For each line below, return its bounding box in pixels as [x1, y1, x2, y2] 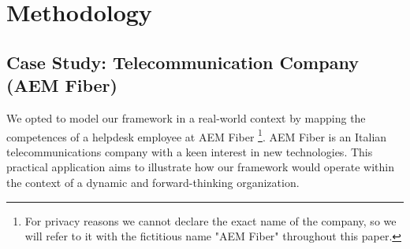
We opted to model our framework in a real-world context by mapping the [6, 109, 366, 126]
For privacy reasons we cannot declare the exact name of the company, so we [24, 212, 397, 229]
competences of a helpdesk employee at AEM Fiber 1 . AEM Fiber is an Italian [6, 126, 387, 145]
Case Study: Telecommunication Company [6, 49, 359, 74]
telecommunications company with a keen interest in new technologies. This [6, 143, 373, 159]
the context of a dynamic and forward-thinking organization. [6, 174, 300, 190]
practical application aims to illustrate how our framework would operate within [6, 159, 394, 175]
